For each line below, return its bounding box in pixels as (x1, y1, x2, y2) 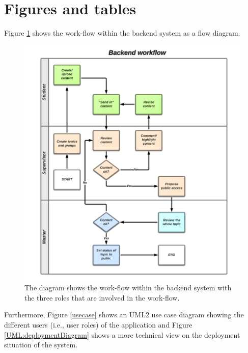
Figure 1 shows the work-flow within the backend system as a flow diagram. (4, 28, 240, 38)
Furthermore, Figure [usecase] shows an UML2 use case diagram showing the (4, 309, 244, 320)
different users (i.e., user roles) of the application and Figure (4, 319, 192, 330)
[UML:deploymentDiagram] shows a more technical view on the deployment (4, 329, 240, 340)
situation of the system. (4, 339, 78, 350)
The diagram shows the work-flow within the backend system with (24, 282, 232, 293)
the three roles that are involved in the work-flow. (24, 292, 180, 303)
